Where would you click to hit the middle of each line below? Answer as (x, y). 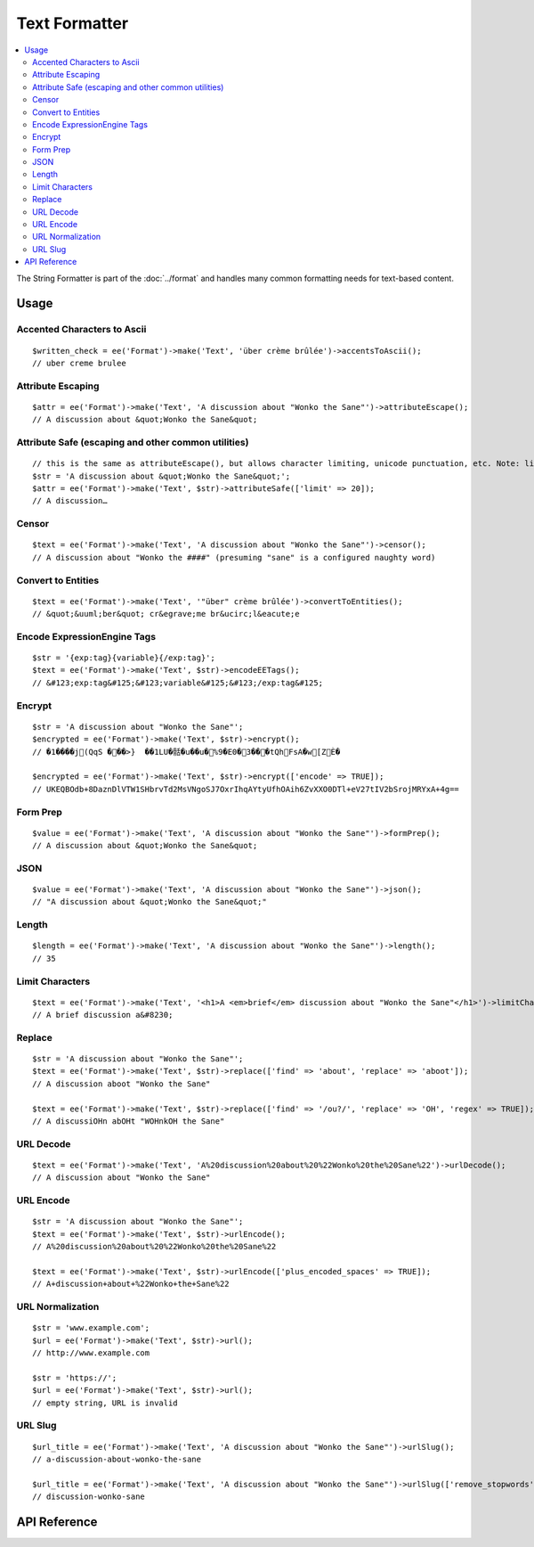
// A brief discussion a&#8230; (103, 1015)
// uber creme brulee (79, 363)
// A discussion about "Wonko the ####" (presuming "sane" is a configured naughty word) (234, 557)
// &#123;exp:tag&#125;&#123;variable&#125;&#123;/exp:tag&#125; (178, 683)
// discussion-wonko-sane (89, 1497)
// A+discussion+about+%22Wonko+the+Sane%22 (131, 1284)
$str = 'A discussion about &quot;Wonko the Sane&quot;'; (162, 476)
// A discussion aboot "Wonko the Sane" (121, 1084)
